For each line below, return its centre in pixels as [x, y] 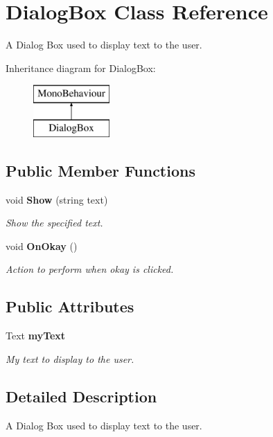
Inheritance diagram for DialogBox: [81, 68]
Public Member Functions [100, 170]
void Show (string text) [57, 199]
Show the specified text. [54, 223]
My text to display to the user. [70, 358]
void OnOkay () [42, 246]
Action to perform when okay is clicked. [90, 269]
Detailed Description [81, 396]
